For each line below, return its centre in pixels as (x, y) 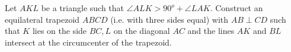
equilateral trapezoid (42, 19)
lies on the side (60, 31)
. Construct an (236, 8)
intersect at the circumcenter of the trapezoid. (88, 42)
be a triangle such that (83, 8)
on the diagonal (142, 31)
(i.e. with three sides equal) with (170, 19)
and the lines (211, 31)
